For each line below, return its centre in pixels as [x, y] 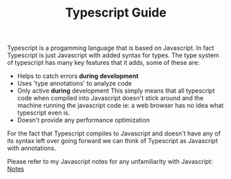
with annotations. [32, 148]
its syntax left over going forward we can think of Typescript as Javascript [113, 141]
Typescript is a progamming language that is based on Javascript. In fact [111, 48]
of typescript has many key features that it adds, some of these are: [103, 63]
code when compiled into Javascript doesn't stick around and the [110, 98]
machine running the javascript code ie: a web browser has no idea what [120, 106]
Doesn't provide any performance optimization [83, 120]
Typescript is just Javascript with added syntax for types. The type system [113, 55]
